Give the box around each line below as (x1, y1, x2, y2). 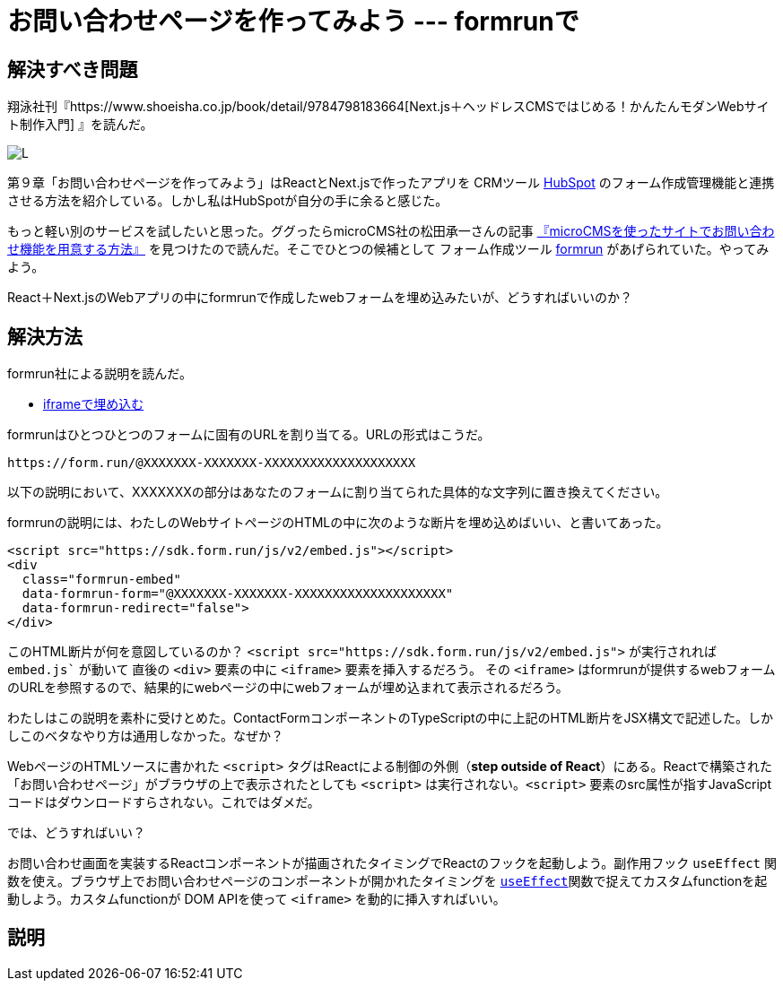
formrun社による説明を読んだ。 (7, 366, 192, 382)
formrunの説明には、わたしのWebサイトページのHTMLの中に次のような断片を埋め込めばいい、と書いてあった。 (7, 515, 669, 531)
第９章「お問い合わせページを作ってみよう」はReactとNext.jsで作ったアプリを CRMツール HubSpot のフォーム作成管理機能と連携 (7, 175, 775, 191)
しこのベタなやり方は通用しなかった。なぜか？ (7, 728, 283, 744)
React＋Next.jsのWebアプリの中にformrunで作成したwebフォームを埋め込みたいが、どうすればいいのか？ (7, 290, 633, 306)
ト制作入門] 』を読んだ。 (7, 117, 153, 133)
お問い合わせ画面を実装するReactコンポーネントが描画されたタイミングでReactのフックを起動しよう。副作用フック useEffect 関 (7, 855, 777, 871)
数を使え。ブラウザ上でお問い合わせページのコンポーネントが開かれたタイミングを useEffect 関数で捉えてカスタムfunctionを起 (7, 873, 768, 889)
